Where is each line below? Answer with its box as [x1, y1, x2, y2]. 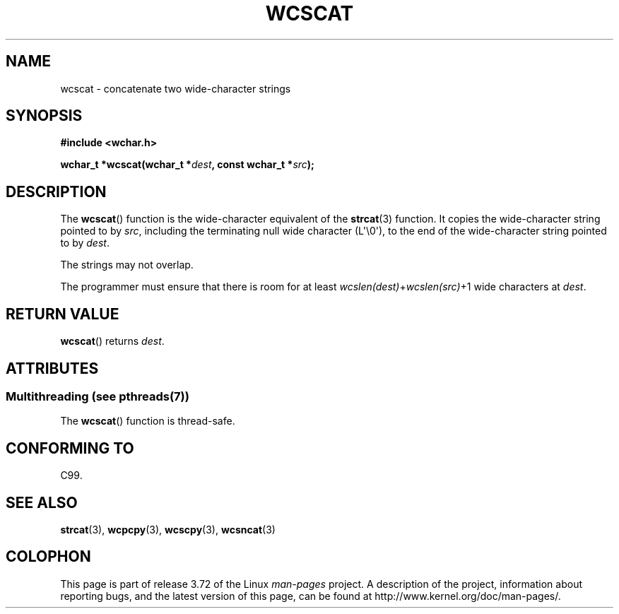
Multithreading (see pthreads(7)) [6, 389, 189, 403]
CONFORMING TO [6, 439, 134, 457]
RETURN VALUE [6, 305, 119, 323]
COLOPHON [6, 548, 91, 566]
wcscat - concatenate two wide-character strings [60, 82, 291, 95]
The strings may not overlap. [60, 259, 194, 271]
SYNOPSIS [6, 107, 83, 125]
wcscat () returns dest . [60, 335, 165, 348]
